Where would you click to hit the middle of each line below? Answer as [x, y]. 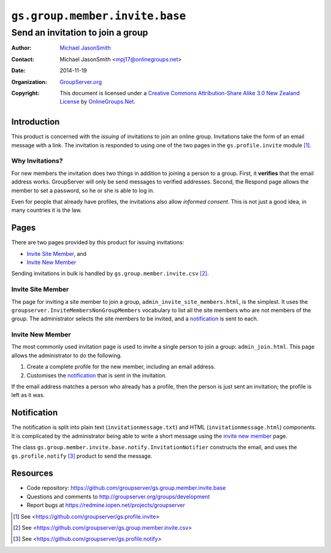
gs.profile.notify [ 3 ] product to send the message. [82, 456]
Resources [32, 474]
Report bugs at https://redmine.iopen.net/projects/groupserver [106, 505]
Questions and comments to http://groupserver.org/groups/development [118, 497]
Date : [18, 71]
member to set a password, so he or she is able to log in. [83, 190]
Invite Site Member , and [57, 253]
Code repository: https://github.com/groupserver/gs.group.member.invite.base [126, 488]
